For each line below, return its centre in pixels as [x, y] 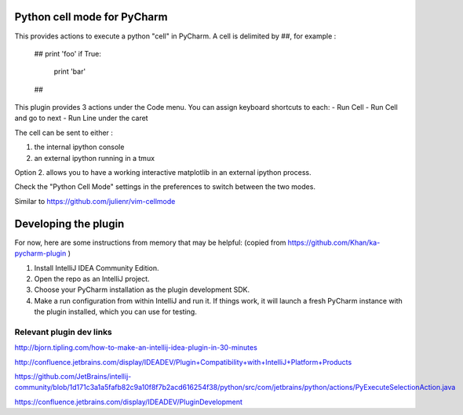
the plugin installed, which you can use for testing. [116, 312]
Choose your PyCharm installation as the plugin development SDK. [142, 289]
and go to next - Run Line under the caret [81, 118]
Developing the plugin [69, 224]
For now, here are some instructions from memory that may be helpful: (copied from [150, 242]
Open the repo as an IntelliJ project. [92, 278]
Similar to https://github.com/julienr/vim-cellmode [95, 201]
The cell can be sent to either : [64, 133]
